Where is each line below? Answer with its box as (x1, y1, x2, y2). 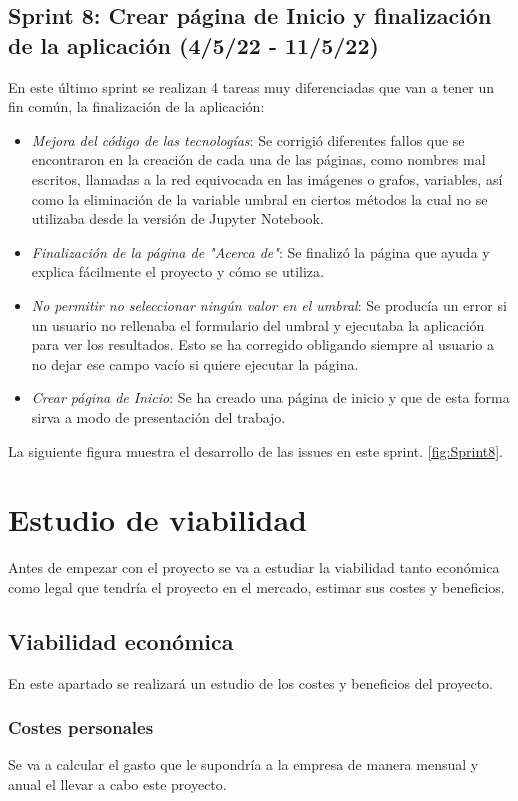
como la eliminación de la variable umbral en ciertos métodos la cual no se (31, 188, 488, 209)
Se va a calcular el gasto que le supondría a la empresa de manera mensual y (8, 754, 479, 775)
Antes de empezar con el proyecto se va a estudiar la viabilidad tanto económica (8, 557, 500, 578)
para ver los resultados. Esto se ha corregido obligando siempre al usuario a (31, 334, 495, 355)
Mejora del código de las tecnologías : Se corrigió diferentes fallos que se (31, 129, 465, 150)
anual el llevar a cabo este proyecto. (8, 774, 227, 795)
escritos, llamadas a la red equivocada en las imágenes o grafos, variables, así (31, 168, 503, 189)
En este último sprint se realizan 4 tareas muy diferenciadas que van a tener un (8, 76, 495, 97)
